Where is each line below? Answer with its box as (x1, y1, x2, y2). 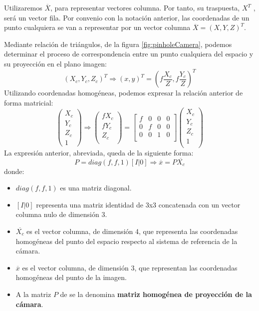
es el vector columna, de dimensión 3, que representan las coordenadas (22, 262, 238, 272)
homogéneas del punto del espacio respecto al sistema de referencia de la (15, 235, 238, 246)
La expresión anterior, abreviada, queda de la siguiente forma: (4, 147, 194, 157)
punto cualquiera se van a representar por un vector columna (4, 22, 191, 32)
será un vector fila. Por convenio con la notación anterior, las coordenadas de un (4, 12, 250, 22)
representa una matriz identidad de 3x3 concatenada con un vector (36, 199, 241, 209)
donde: (4, 165, 24, 176)
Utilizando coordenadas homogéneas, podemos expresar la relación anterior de (4, 87, 243, 98)
